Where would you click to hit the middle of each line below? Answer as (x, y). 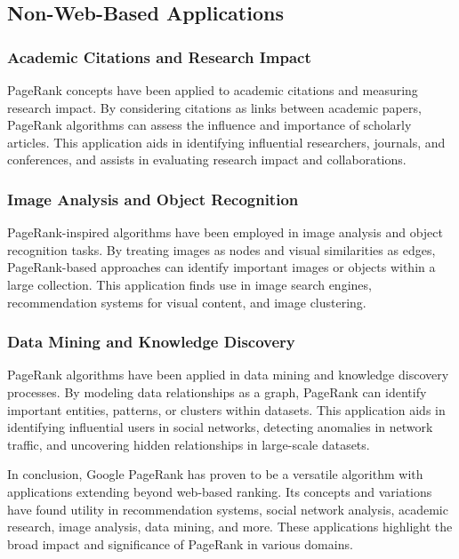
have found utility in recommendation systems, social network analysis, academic (228, 509)
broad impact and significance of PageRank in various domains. (180, 543)
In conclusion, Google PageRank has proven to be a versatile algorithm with (215, 474)
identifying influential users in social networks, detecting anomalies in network (220, 427)
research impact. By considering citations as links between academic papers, (214, 107)
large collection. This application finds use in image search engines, (189, 284)
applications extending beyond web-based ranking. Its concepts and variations (220, 491)
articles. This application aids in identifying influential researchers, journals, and (226, 142)
